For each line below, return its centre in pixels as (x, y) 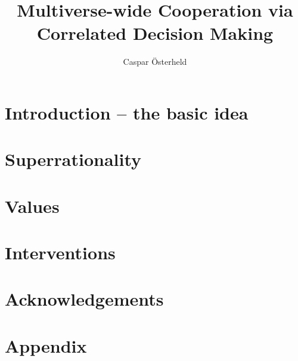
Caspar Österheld (155, 62)
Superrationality (73, 159)
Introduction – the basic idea (127, 112)
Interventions (60, 252)
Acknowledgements (84, 299)
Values (32, 205)
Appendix (46, 345)
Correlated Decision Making (155, 33)
